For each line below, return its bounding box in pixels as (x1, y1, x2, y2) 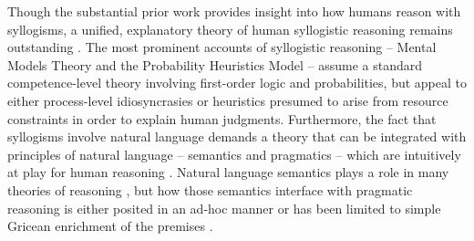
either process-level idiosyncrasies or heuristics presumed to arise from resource (7, 90, 448, 110)
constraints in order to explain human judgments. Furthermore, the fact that (7, 109, 437, 128)
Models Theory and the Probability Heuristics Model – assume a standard (7, 55, 423, 74)
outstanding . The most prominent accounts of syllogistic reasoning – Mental (7, 37, 437, 57)
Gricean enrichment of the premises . (7, 216, 213, 236)
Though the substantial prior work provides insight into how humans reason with (7, 2, 461, 20)
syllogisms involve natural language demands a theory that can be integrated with (7, 127, 467, 146)
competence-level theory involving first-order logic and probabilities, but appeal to (7, 73, 467, 92)
